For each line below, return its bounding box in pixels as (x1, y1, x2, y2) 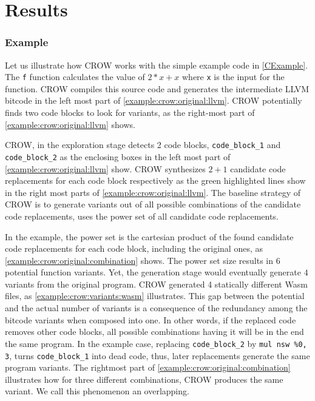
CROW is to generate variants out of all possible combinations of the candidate (5, 198, 301, 211)
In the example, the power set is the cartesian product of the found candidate (5, 230, 294, 243)
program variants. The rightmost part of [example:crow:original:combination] (5, 361, 291, 374)
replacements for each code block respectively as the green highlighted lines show (5, 174, 306, 187)
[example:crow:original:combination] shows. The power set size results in (5, 254, 273, 266)
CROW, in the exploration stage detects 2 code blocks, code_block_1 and (5, 138, 281, 151)
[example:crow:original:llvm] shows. (5, 118, 135, 130)
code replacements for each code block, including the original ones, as (5, 242, 263, 255)
